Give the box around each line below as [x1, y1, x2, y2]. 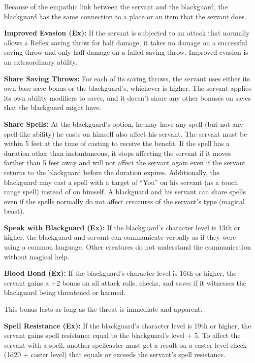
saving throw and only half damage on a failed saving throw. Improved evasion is [4, 47, 248, 57]
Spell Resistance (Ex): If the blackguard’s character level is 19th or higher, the [4, 320, 251, 330]
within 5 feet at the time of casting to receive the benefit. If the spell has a [4, 138, 230, 148]
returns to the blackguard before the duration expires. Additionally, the [4, 167, 220, 177]
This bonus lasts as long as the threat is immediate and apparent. [4, 304, 203, 314]
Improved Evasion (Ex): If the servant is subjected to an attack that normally [4, 28, 250, 38]
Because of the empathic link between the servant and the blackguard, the [4, 1, 228, 11]
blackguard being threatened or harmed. [4, 287, 126, 297]
